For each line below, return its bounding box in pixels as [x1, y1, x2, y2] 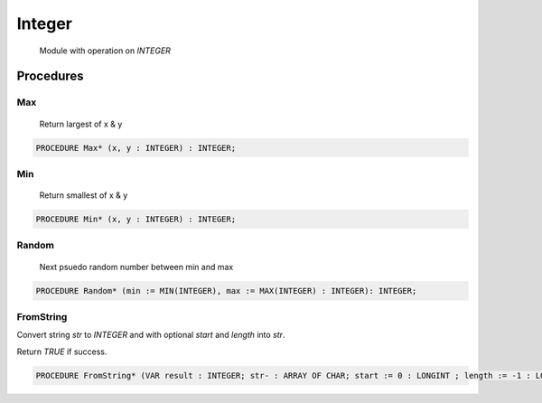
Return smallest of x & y [39, 190, 128, 201]
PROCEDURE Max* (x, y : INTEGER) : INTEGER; [35, 143, 237, 153]
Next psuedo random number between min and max [39, 261, 234, 272]
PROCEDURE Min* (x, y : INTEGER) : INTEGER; [35, 214, 237, 225]
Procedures [16, 69, 85, 84]
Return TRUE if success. [16, 346, 107, 357]
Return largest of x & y [39, 118, 123, 129]
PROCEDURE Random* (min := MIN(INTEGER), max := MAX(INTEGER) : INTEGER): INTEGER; [35, 286, 417, 295]
